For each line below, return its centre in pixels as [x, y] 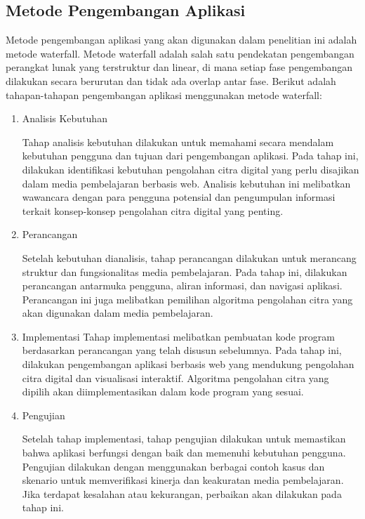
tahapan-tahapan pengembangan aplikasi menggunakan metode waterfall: [164, 94]
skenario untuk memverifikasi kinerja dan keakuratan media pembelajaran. [183, 480]
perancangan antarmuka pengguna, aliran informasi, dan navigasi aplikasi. [182, 285]
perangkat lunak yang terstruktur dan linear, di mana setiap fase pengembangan [179, 67]
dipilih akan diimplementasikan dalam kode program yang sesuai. [163, 392]
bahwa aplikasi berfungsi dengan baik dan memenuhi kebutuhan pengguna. [184, 453]
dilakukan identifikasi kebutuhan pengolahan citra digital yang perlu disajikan [191, 169]
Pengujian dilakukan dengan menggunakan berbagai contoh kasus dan [173, 466]
